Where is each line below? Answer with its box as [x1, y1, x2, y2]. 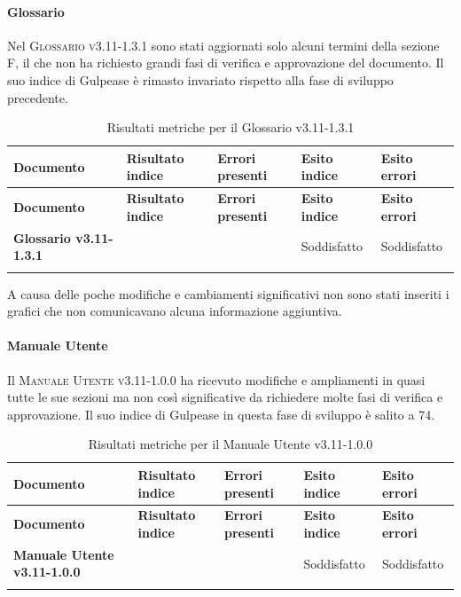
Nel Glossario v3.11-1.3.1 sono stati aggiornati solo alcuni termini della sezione [7, 35, 440, 54]
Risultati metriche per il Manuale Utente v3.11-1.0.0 [88, 435, 373, 453]
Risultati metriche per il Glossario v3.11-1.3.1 [106, 118, 355, 137]
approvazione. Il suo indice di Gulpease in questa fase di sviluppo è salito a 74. [7, 405, 435, 423]
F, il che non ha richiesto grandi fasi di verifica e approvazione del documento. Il [7, 53, 444, 72]
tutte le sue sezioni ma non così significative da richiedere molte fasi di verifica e [7, 388, 443, 406]
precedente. [7, 88, 68, 106]
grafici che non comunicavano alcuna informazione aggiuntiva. [7, 302, 342, 320]
